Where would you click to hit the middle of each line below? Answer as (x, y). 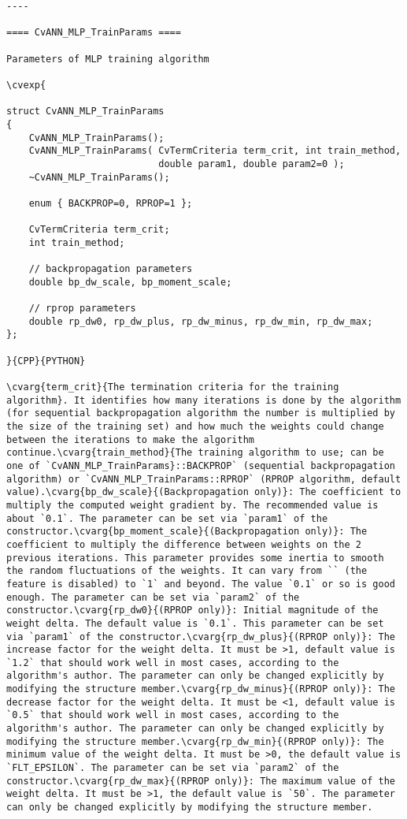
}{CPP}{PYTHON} (46, 361)
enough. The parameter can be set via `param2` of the (153, 597)
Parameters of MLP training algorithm (108, 59)
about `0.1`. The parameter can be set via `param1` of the (167, 518)
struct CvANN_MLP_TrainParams (85, 112)
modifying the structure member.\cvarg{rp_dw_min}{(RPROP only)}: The (195, 741)
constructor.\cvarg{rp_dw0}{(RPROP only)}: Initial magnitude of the (192, 611)
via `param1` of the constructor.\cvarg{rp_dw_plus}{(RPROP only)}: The (201, 637)
